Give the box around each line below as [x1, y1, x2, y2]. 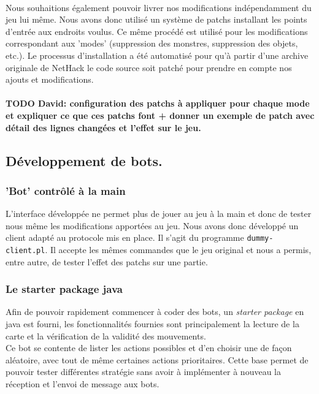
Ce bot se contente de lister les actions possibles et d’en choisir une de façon [6, 341, 292, 354]
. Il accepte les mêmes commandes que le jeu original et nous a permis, [45, 243, 312, 256]
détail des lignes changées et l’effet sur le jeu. [6, 121, 201, 134]
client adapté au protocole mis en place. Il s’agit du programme [6, 231, 244, 244]
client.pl [6, 246, 45, 255]
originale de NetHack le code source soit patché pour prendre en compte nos [6, 61, 292, 74]
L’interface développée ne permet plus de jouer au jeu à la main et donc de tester [6, 207, 312, 220]
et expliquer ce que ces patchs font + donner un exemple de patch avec [6, 108, 315, 121]
